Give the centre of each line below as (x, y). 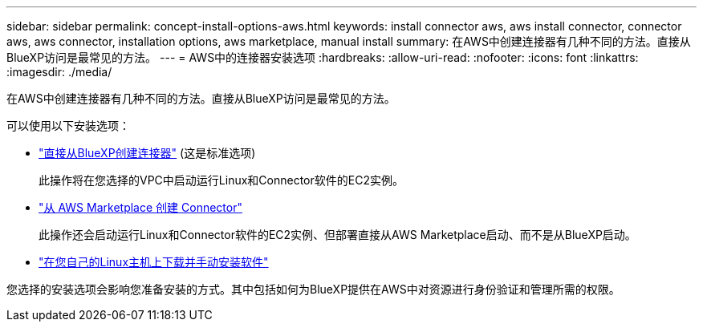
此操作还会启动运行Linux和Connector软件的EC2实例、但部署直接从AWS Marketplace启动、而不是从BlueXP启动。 (337, 235)
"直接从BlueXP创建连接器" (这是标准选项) (147, 153)
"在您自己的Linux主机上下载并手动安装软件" (154, 262)
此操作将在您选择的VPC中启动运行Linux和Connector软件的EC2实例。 (221, 180)
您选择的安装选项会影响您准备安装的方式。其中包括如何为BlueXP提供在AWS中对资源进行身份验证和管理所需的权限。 (313, 289)
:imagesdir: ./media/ (59, 72)
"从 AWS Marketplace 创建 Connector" (140, 207)
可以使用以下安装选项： (68, 126)
